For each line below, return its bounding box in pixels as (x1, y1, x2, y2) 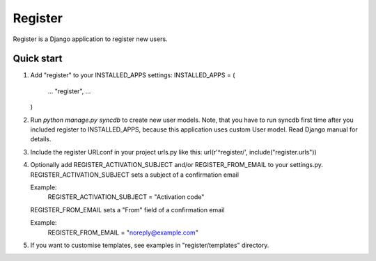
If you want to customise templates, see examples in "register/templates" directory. (30, 241, 269, 249)
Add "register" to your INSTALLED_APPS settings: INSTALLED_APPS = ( (30, 71, 235, 79)
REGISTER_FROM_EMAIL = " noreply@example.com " (47, 228, 198, 237)
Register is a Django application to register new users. (13, 35, 168, 43)
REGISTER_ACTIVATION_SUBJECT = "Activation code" (47, 193, 205, 201)
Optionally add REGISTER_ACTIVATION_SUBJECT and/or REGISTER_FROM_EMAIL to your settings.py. (30, 161, 323, 169)
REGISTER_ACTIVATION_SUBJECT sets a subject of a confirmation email (30, 171, 240, 179)
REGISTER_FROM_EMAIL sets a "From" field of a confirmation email (30, 205, 225, 214)
